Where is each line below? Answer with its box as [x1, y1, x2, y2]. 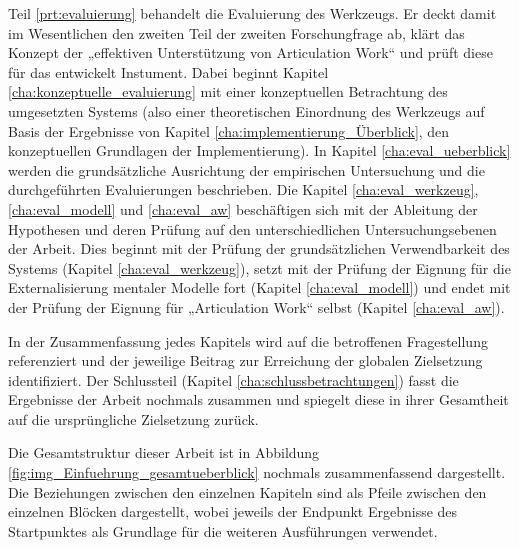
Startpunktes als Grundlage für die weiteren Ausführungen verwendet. [8, 520, 438, 541]
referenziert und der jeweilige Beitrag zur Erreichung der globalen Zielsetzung [8, 350, 483, 371]
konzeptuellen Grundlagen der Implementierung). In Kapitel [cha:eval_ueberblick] [8, 140, 511, 161]
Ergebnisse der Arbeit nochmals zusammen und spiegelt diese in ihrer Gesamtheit [8, 389, 509, 410]
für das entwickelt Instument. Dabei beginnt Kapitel [8, 61, 329, 82]
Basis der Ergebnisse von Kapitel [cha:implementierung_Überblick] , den [8, 120, 450, 141]
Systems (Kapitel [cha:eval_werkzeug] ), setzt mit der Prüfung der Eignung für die [8, 257, 511, 278]
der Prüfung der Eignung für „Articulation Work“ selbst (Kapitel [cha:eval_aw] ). [8, 296, 505, 317]
